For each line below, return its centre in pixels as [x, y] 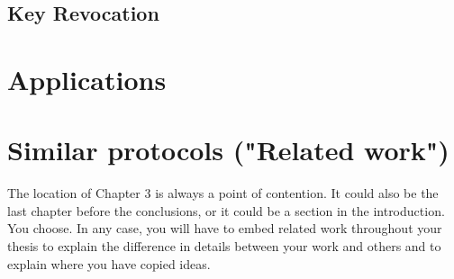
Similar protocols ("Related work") [228, 150]
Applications [87, 79]
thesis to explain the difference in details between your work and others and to [224, 246]
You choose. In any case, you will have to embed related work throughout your [225, 228]
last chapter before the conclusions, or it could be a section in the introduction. [226, 210]
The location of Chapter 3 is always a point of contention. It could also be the [223, 193]
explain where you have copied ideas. [109, 263]
